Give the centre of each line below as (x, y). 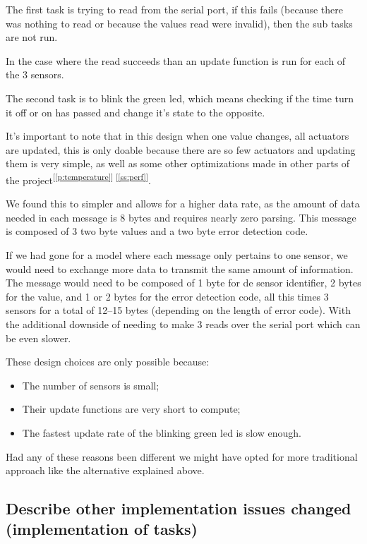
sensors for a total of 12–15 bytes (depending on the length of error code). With (178, 310)
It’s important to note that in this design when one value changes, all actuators (178, 136)
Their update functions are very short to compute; (131, 409)
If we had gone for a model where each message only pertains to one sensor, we (177, 254)
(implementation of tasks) (102, 529)
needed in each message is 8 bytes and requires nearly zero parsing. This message (181, 217)
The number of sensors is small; (91, 385)
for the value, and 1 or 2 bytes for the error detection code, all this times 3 (167, 296)
